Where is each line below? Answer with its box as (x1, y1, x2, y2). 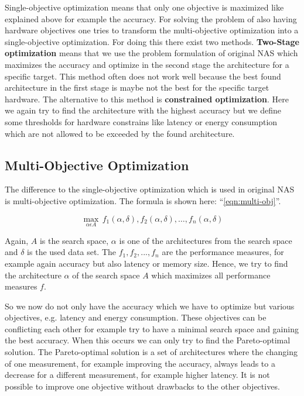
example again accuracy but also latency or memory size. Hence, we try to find (5, 257, 288, 269)
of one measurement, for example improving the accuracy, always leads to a (5, 357, 275, 369)
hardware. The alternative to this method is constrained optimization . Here (5, 92, 289, 105)
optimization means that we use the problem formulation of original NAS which (5, 47, 298, 59)
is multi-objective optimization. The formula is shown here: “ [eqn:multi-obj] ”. (5, 194, 281, 206)
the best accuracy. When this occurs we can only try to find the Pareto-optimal (5, 334, 291, 346)
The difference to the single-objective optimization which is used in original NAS (5, 183, 295, 195)
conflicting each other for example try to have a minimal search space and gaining (5, 322, 299, 335)
